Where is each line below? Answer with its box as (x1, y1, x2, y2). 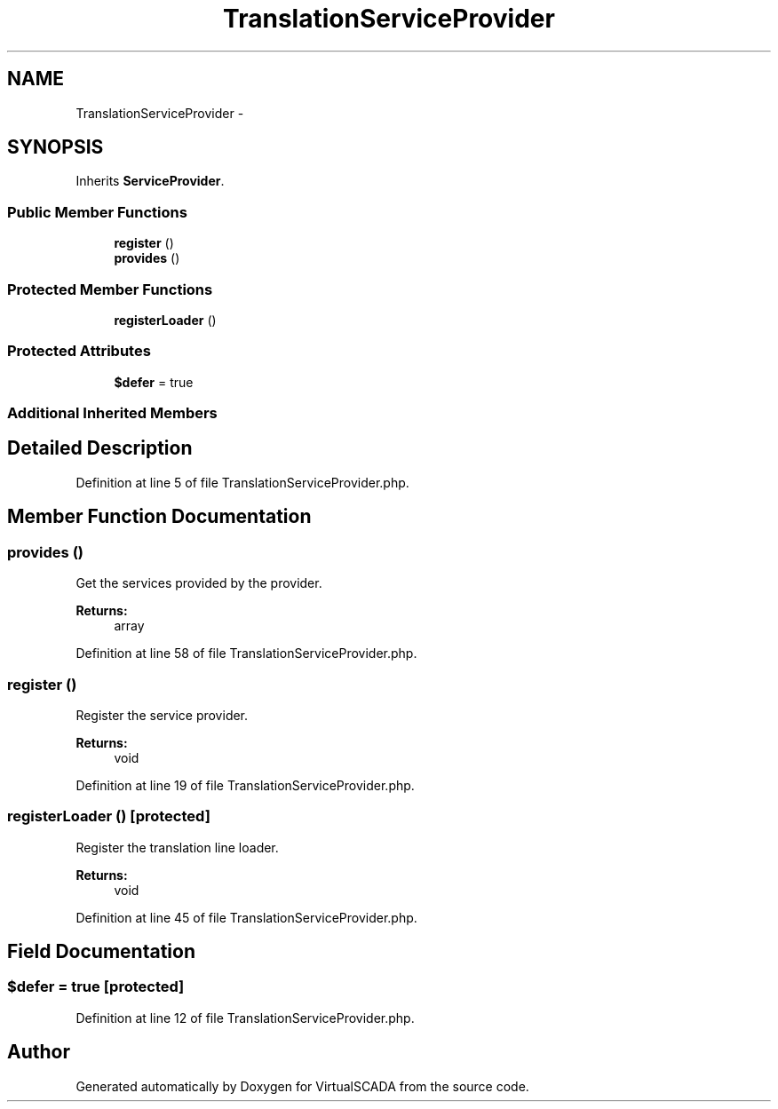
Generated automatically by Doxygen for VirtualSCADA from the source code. (75, 1078, 529, 1094)
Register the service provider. (75, 707, 249, 723)
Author (7, 1041, 70, 1064)
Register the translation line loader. (75, 839, 279, 855)
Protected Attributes (7, 342, 151, 360)
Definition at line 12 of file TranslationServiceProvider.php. (75, 1010, 415, 1026)
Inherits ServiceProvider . (75, 173, 225, 189)
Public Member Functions (7, 202, 187, 221)
